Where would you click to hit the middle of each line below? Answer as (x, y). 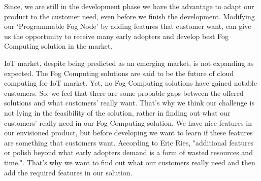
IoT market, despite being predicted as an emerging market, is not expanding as (129, 63)
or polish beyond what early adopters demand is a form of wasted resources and (128, 152)
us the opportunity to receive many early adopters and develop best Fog (116, 36)
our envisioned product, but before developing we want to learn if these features (128, 133)
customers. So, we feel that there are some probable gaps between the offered (124, 93)
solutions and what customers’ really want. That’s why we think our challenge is (129, 103)
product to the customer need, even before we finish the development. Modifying (129, 16)
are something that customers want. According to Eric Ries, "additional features (129, 142)
